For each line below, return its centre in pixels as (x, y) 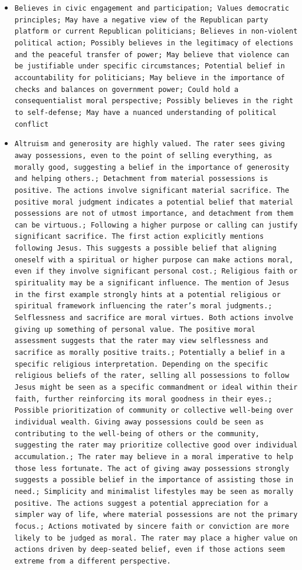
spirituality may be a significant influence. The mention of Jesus (152, 283)
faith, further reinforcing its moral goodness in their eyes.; (143, 399)
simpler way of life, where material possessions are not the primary (156, 515)
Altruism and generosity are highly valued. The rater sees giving (150, 144)
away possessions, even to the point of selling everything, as (143, 155)
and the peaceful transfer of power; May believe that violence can (152, 55)
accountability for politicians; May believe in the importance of (150, 78)
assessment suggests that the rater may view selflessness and (141, 341)
